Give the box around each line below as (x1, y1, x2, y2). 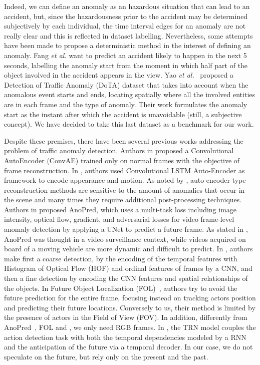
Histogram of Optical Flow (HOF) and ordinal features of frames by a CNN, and (4, 263, 252, 273)
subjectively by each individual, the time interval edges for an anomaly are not (4, 21, 246, 31)
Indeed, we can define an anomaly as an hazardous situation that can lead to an (4, 1, 250, 11)
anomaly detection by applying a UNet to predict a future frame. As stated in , (4, 224, 248, 234)
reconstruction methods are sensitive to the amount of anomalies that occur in (4, 184, 245, 195)
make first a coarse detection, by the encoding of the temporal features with (4, 253, 237, 263)
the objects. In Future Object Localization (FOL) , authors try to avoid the (4, 282, 237, 293)
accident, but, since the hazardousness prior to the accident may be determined (4, 11, 248, 21)
